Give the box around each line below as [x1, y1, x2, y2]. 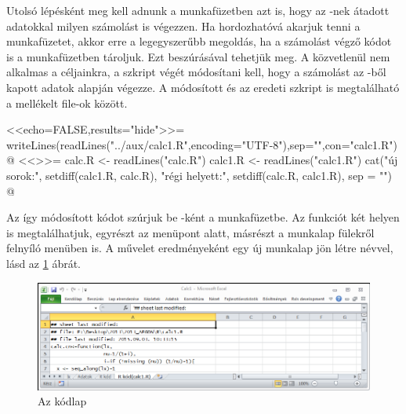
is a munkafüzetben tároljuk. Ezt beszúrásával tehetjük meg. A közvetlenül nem [6, 48, 390, 64]
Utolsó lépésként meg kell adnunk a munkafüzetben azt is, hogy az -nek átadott [6, 2, 390, 18]
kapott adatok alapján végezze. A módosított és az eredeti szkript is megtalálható [6, 79, 400, 95]
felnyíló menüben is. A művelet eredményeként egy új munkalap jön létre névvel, [6, 240, 393, 256]
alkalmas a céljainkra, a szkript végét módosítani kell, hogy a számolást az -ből [6, 64, 386, 80]
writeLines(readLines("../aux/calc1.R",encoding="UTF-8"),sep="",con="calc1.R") [6, 136, 397, 152]
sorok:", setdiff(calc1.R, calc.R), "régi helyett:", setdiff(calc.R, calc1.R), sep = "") [6, 167, 393, 183]
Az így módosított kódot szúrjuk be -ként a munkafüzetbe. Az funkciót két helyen [6, 209, 400, 225]
